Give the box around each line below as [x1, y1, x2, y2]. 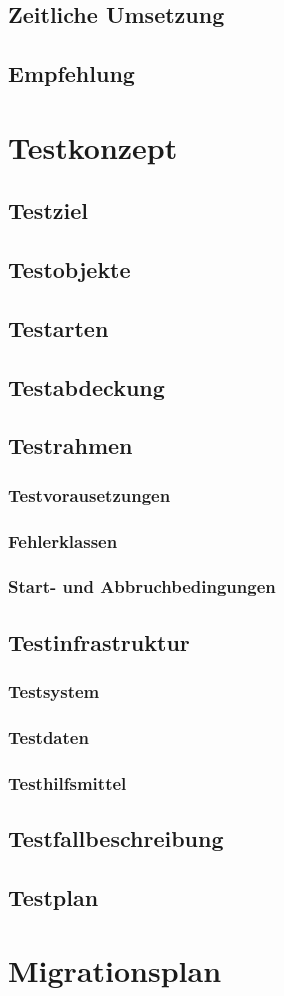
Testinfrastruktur [8, 626, 190, 657]
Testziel [8, 195, 88, 226]
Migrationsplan [8, 950, 222, 991]
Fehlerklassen [8, 528, 118, 553]
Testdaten [8, 724, 89, 749]
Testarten [8, 312, 109, 343]
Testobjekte [8, 254, 131, 285]
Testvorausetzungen [8, 482, 171, 507]
